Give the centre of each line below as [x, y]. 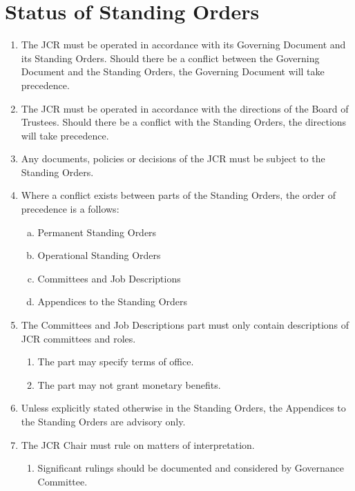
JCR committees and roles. [78, 338]
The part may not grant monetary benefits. [129, 384]
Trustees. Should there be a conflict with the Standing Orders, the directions [184, 122]
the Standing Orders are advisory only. [103, 421]
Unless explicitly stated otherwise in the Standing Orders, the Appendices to [183, 408]
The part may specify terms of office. [116, 362]
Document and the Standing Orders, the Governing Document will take [173, 71]
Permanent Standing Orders [97, 232]
